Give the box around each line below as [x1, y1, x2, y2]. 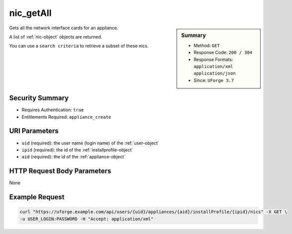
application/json [194, 71, 236, 77]
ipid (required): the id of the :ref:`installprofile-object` [21, 147, 133, 153]
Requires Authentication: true [21, 107, 84, 113]
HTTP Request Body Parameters [9, 167, 111, 175]
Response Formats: [194, 56, 233, 62]
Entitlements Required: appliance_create [21, 114, 111, 120]
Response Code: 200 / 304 [194, 50, 253, 56]
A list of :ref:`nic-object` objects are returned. [9, 34, 102, 40]
